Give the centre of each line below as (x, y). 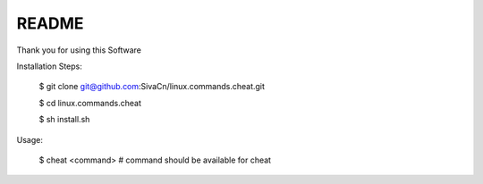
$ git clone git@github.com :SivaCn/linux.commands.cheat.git (152, 87)
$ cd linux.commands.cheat (90, 103)
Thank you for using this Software (79, 50)
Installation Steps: (49, 66)
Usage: (30, 139)
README (50, 23)
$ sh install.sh (64, 120)
